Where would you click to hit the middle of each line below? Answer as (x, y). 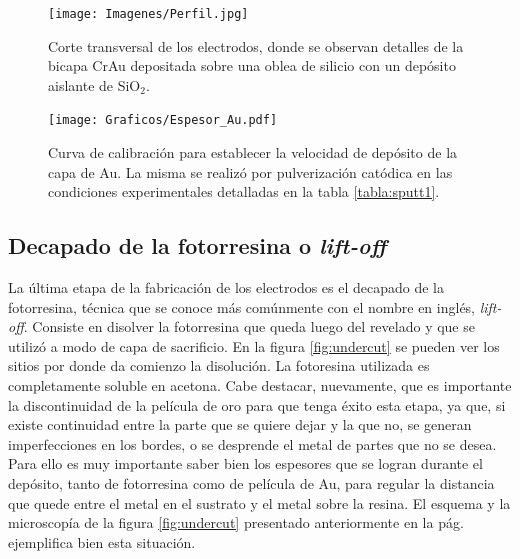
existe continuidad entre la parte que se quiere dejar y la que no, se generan (240, 424)
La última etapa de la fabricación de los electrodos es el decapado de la (226, 287)
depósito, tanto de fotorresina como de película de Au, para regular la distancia (251, 483)
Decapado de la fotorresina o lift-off (197, 245)
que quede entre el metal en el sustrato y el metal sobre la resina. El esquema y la (259, 502)
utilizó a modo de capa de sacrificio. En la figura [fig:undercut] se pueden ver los (254, 345)
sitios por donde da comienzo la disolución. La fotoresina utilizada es (219, 365)
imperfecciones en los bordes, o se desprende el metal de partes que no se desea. (252, 443)
